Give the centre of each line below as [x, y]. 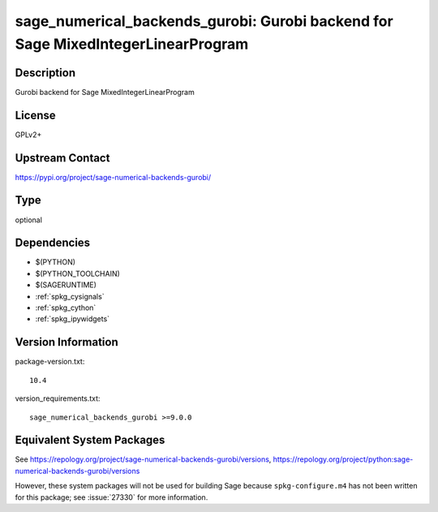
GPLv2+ [28, 135]
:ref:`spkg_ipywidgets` [72, 319]
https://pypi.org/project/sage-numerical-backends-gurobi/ [113, 177]
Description [45, 73]
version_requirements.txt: [58, 398]
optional [28, 220]
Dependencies [53, 243]
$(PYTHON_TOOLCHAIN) [78, 273]
